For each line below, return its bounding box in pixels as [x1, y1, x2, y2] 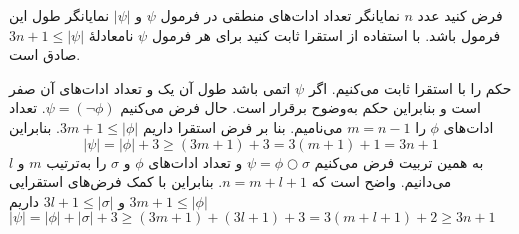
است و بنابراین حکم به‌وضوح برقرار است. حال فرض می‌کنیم [120, 97, 481, 118]
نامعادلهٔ [88, 24, 134, 45]
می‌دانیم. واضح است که [311, 171, 452, 192]
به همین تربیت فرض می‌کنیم [314, 151, 484, 172]
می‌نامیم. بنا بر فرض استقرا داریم [142, 116, 343, 137]
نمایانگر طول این [9, 5, 110, 25]
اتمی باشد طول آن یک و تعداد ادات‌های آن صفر [9, 77, 291, 98]
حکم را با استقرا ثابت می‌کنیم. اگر [308, 77, 512, 98]
